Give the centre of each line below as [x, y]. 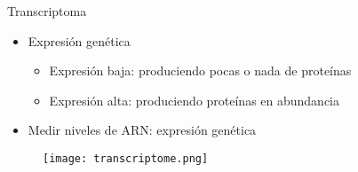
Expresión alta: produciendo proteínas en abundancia [195, 100]
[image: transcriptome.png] [126, 158]
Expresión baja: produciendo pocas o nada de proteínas [200, 70]
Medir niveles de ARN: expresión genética [142, 130]
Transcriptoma [47, 11]
